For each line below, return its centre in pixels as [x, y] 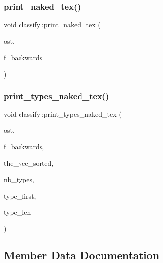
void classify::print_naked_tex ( [52, 25]
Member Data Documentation [82, 254]
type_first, [20, 195]
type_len [18, 212]
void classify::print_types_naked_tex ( [63, 113]
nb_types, [19, 179]
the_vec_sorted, [29, 163]
